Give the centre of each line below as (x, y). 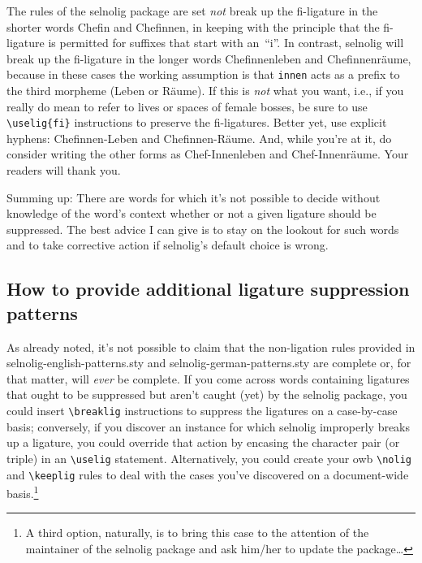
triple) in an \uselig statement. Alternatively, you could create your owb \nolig (209, 458)
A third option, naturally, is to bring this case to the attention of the (197, 533)
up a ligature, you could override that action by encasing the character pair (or (203, 442)
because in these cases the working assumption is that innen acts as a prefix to (203, 74)
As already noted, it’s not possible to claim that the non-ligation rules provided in (211, 346)
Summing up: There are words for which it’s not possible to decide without (194, 197)
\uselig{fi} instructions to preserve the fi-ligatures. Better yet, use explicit (197, 122)
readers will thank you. (64, 170)
